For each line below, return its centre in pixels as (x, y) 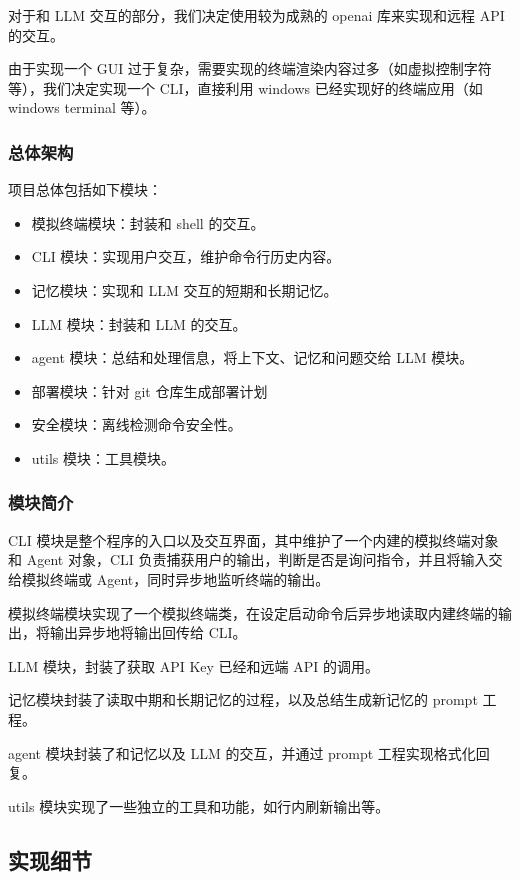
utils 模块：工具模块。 (103, 457)
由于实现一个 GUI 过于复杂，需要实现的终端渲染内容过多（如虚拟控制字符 (250, 68)
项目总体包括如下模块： (85, 189)
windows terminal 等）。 (82, 107)
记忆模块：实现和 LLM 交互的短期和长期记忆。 (184, 289)
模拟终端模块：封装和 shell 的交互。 (148, 222)
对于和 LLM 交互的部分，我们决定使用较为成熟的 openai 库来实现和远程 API (256, 15)
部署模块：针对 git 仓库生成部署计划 (149, 390)
